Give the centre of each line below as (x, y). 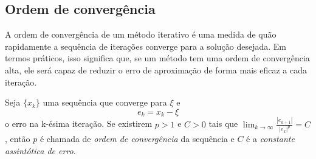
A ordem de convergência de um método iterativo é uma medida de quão (141, 34)
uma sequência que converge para (105, 102)
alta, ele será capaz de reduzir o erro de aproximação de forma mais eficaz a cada (156, 69)
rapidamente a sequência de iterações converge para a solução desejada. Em (146, 46)
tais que (223, 123)
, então (18, 139)
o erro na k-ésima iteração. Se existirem (79, 123)
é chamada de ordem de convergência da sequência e (137, 139)
